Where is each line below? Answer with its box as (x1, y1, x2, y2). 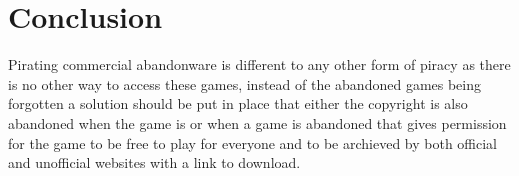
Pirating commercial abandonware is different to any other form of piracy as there (8, 54, 511, 75)
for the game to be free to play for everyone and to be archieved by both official (8, 132, 498, 153)
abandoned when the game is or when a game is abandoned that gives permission (8, 112, 507, 133)
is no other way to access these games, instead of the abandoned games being (8, 73, 482, 94)
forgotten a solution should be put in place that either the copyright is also (8, 93, 468, 114)
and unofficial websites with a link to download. (8, 152, 301, 173)
